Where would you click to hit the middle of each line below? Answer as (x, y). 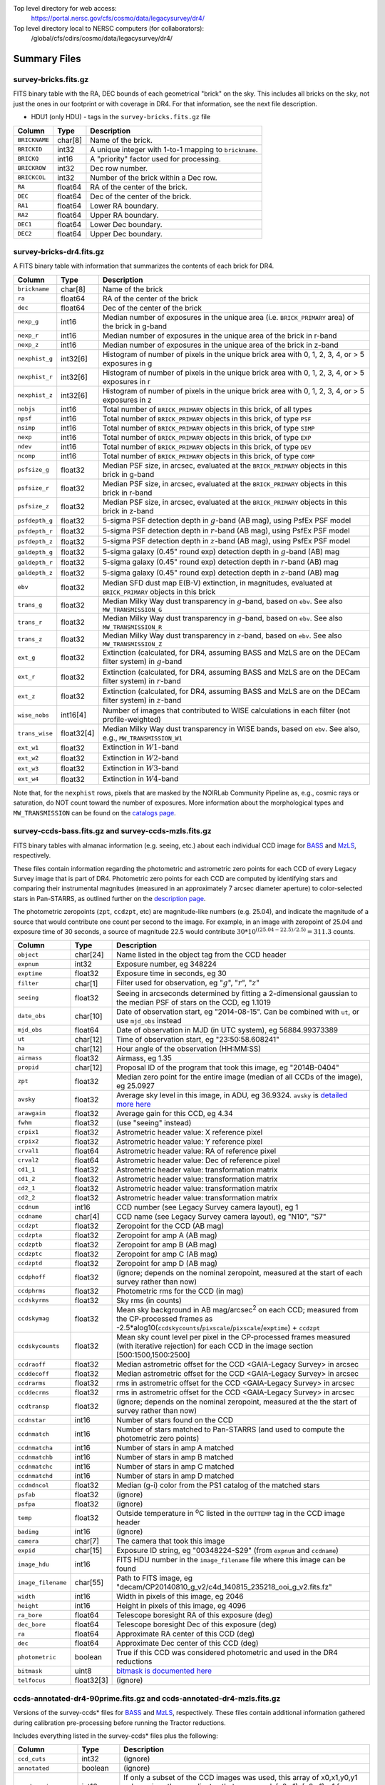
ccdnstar (32, 1420)
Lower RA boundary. (124, 206)
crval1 (28, 1151)
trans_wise (35, 733)
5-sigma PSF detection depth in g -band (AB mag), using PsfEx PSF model (227, 520)
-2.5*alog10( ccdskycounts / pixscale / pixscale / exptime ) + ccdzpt (219, 1328)
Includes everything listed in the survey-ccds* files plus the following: (115, 1736)
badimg (28, 1532)
